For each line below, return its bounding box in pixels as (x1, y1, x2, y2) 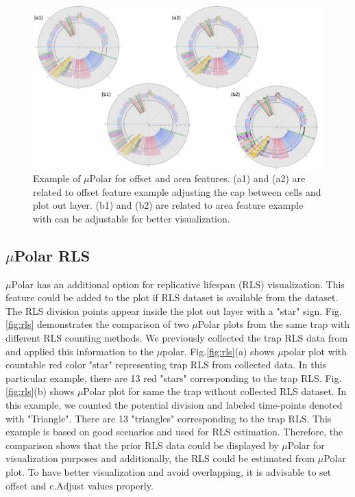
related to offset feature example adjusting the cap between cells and (33, 184, 321, 199)
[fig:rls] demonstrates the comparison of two (5, 317, 189, 331)
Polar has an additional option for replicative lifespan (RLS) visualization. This (11, 277, 345, 291)
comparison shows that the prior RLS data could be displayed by (5, 437, 279, 452)
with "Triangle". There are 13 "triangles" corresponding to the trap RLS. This (5, 411, 332, 425)
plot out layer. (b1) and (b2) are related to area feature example (33, 198, 304, 212)
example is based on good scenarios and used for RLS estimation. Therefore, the (5, 424, 343, 439)
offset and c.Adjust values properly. (5, 478, 154, 492)
